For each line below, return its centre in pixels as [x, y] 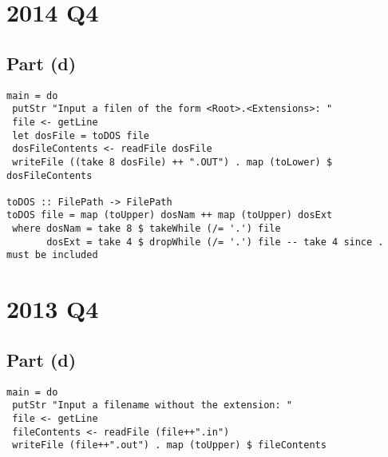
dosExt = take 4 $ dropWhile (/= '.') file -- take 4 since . [215, 242]
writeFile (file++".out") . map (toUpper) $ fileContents [169, 445]
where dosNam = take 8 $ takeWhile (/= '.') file [146, 229]
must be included [52, 255]
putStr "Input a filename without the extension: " [152, 405]
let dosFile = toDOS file [81, 135]
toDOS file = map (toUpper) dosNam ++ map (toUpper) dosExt [170, 215]
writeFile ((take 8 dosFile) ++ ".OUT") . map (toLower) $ [172, 162]
